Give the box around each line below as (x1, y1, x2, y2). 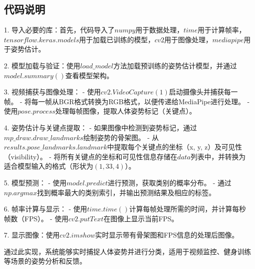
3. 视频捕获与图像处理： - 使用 (4, 87, 101, 97)
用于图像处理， (164, 34, 213, 44)
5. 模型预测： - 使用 (4, 177, 67, 187)
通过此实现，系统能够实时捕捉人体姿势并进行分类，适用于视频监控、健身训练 (4, 246, 251, 256)
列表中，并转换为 (190, 151, 246, 161)
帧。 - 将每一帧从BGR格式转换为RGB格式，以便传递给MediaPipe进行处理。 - (4, 96, 250, 106)
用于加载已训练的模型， (79, 34, 155, 44)
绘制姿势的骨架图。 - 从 (83, 132, 159, 142)
